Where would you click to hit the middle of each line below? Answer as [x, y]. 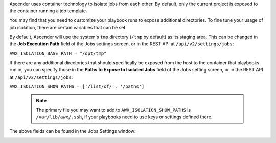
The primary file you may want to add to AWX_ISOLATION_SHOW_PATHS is [113, 110]
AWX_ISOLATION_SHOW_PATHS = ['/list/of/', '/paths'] [77, 86]
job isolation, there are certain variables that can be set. [68, 28]
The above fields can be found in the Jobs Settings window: [73, 131]
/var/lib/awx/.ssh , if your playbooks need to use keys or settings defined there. [124, 117]
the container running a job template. [48, 11]
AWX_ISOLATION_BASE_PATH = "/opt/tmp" [58, 53]
